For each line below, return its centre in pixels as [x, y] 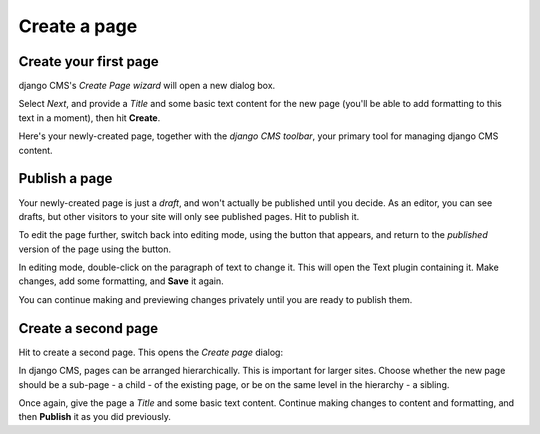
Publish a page [65, 178]
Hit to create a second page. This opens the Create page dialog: [151, 352]
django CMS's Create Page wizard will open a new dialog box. [147, 86]
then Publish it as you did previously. [95, 417]
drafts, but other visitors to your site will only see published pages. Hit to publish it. [189, 216]
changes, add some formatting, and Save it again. [121, 281]
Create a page [78, 26]
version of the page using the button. [95, 249]
